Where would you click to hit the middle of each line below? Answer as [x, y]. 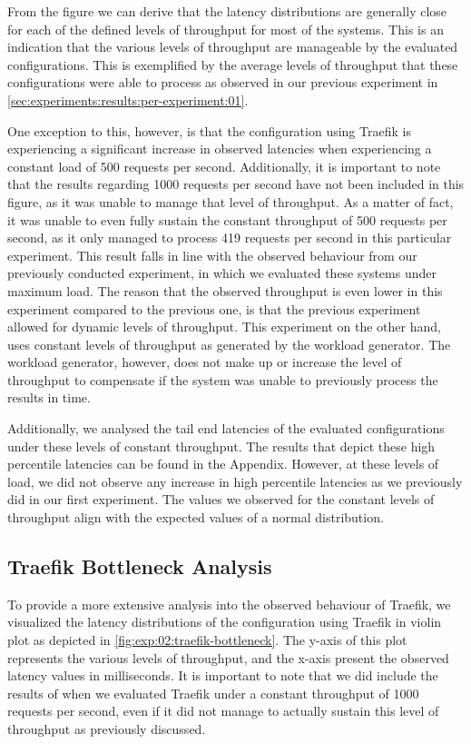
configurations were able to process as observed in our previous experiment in [223, 82]
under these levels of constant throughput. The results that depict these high [221, 446]
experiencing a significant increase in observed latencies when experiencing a [220, 149]
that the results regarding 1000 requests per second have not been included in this [236, 184]
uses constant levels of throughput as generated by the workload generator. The [229, 344]
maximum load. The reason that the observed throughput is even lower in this [225, 290]
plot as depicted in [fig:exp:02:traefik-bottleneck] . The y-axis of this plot [207, 640]
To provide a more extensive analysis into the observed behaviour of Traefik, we [229, 604]
